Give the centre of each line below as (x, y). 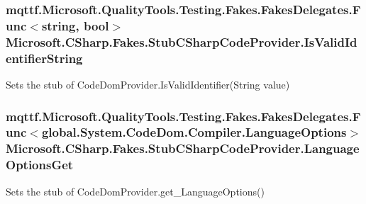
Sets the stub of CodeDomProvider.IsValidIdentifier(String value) (148, 84)
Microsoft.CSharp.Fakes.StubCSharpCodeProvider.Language (183, 148)
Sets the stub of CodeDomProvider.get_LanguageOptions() (135, 191)
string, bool (75, 25)
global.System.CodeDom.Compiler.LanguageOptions (194, 132)
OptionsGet (40, 165)
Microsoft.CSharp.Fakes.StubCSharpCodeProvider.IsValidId (182, 41)
